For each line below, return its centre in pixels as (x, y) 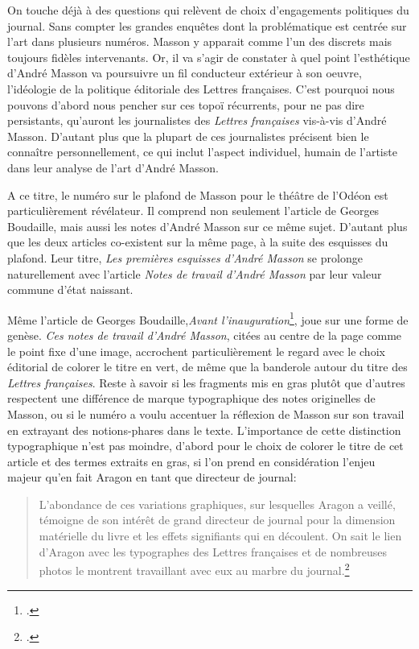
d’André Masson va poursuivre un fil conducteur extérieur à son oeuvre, (185, 73)
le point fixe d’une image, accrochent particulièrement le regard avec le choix (196, 351)
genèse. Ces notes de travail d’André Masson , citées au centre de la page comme (205, 335)
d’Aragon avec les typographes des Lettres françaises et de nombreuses (213, 551)
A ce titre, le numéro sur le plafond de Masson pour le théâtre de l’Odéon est (198, 194)
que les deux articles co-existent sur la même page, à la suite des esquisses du (198, 242)
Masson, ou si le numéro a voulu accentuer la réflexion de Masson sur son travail (206, 413)
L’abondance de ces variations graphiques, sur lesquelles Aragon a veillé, (217, 504)
